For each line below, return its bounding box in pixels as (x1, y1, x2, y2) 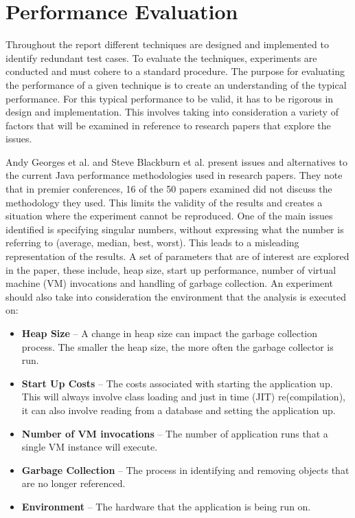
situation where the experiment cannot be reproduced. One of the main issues (5, 208, 333, 223)
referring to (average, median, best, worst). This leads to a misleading (5, 235, 299, 250)
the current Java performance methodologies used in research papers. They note (5, 168, 343, 182)
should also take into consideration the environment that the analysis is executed (5, 289, 346, 303)
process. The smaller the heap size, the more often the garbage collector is (21, 339, 334, 354)
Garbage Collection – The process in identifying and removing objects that (21, 462, 350, 477)
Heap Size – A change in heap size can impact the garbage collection (21, 326, 318, 340)
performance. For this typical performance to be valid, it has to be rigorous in (5, 91, 334, 105)
